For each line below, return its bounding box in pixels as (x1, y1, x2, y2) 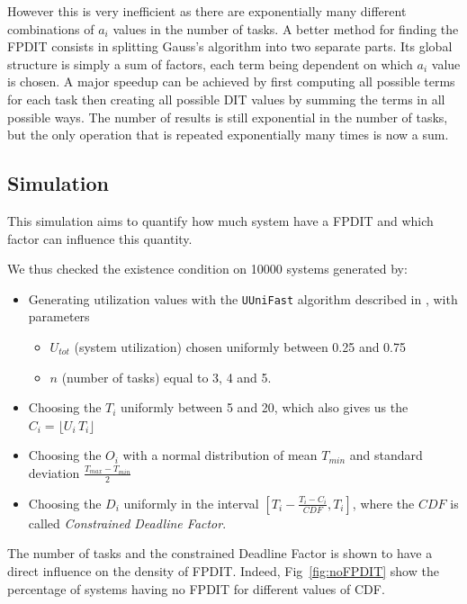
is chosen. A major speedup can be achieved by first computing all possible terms (7, 72, 455, 91)
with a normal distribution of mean (122, 446, 318, 464)
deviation (28, 463, 80, 482)
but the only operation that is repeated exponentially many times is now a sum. (7, 125, 449, 144)
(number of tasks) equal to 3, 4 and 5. (61, 367, 272, 386)
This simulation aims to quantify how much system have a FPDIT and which (7, 211, 434, 230)
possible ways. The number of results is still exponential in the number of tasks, (7, 107, 448, 126)
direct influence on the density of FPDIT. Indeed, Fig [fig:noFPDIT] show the (7, 561, 439, 580)
